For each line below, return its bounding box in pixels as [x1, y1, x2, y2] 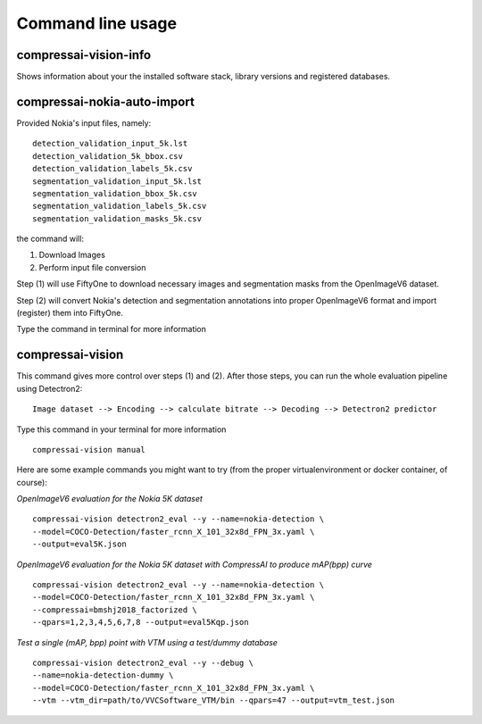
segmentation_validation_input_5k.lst [32, 176, 203, 187]
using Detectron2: [16, 383, 83, 394]
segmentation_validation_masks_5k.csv [32, 213, 203, 223]
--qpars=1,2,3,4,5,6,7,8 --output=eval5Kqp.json [32, 617, 249, 628]
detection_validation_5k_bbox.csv [32, 151, 183, 161]
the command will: [16, 233, 85, 245]
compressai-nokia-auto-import [16, 94, 195, 109]
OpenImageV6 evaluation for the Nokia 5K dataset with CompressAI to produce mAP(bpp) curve [16, 559, 372, 570]
